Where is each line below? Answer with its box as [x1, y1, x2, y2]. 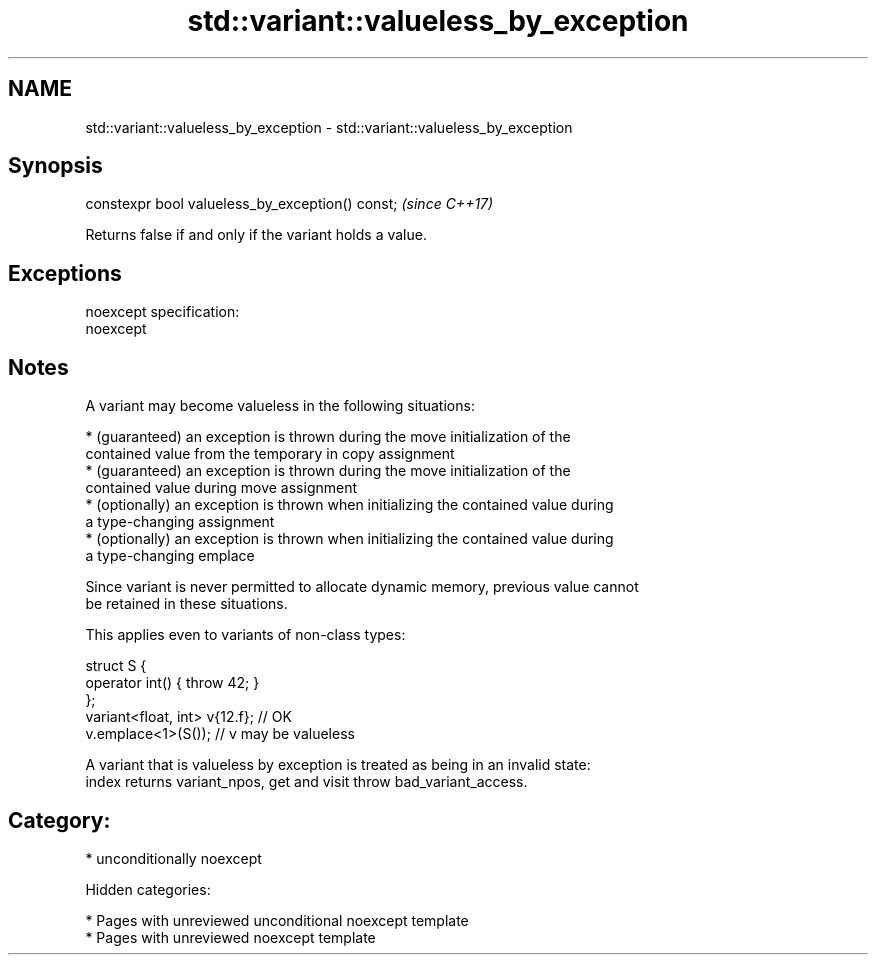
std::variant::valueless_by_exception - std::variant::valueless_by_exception [85, 118, 573, 136]
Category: [8, 807, 111, 833]
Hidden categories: [85, 880, 211, 898]
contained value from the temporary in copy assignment [85, 445, 455, 463]
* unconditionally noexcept [85, 849, 262, 867]
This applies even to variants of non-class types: [85, 626, 406, 644]
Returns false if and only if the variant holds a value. [85, 226, 427, 244]
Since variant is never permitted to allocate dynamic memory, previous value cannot [85, 578, 639, 596]
